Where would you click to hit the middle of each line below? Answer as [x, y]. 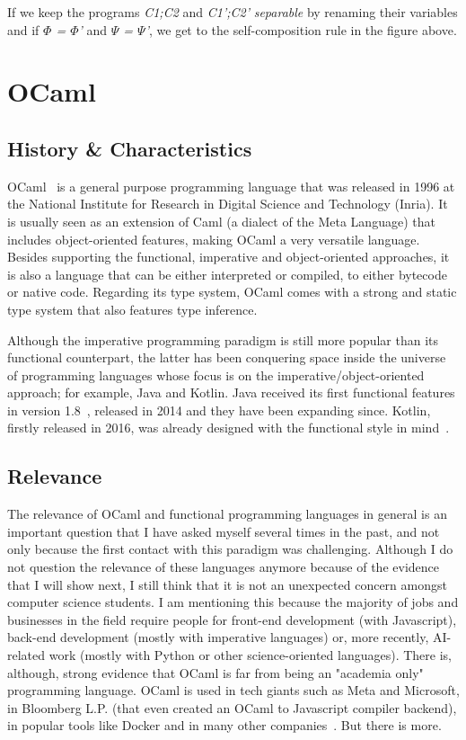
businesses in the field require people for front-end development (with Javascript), [232, 619]
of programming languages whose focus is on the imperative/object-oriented [216, 374]
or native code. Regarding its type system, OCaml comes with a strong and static [232, 292]
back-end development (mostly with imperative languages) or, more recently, [218, 637]
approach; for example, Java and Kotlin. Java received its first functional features [231, 392]
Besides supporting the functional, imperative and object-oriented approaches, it [229, 257]
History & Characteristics [130, 148]
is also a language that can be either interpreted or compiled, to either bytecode [227, 274]
